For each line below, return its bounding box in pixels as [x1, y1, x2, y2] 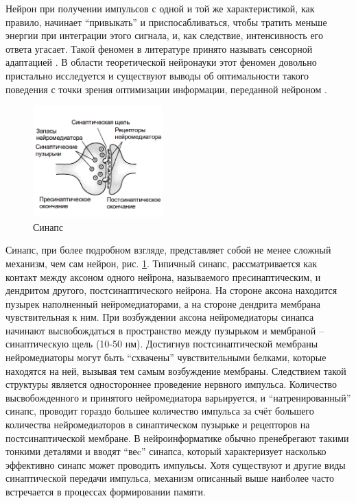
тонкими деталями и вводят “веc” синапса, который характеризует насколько [5, 444, 327, 458]
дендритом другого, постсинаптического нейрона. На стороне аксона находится [5, 283, 337, 297]
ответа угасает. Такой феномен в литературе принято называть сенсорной [5, 41, 313, 56]
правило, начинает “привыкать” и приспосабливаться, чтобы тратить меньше [5, 14, 327, 29]
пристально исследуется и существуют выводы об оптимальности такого [5, 68, 309, 82]
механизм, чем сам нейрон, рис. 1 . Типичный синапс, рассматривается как [5, 256, 317, 270]
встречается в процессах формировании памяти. [5, 484, 206, 499]
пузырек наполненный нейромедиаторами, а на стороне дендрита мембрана [5, 296, 320, 310]
